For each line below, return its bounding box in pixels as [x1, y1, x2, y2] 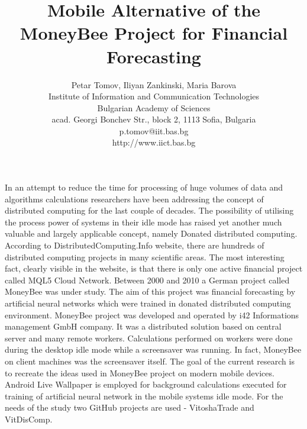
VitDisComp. [5, 412, 53, 425]
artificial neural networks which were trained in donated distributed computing [5, 297, 291, 309]
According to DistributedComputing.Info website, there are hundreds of [5, 239, 264, 251]
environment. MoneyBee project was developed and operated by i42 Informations [5, 308, 299, 321]
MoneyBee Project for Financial [20, 21, 288, 45]
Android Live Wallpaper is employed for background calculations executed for [5, 378, 287, 391]
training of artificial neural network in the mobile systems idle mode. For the [5, 389, 283, 402]
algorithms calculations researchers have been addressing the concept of [5, 192, 264, 205]
